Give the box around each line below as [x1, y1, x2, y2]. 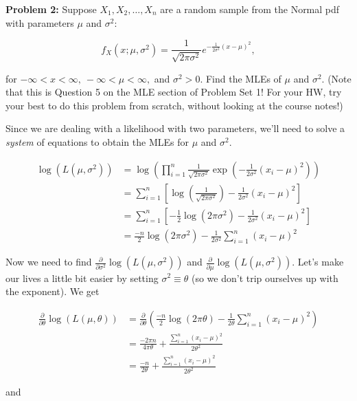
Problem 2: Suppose [5, 2, 97, 16]
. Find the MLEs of [200, 71, 281, 85]
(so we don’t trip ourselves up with [191, 270, 338, 285]
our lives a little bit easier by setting [5, 270, 159, 285]
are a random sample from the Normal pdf [160, 2, 340, 16]
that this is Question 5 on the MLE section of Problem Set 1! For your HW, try [5, 85, 342, 99]
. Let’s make [292, 254, 344, 269]
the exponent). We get [5, 284, 100, 299]
